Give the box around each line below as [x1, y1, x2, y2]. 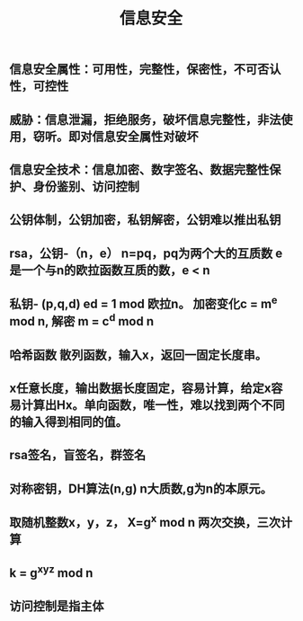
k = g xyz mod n [9, 563, 94, 581]
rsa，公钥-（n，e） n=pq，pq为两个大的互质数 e [9, 245, 283, 261]
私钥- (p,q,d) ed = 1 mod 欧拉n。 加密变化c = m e [9, 294, 278, 312]
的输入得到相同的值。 [9, 414, 128, 430]
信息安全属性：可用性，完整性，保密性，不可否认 [9, 62, 281, 77]
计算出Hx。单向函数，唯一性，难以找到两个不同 [21, 397, 285, 413]
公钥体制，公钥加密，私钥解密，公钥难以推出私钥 [9, 212, 281, 227]
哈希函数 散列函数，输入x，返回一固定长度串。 [9, 347, 268, 362]
